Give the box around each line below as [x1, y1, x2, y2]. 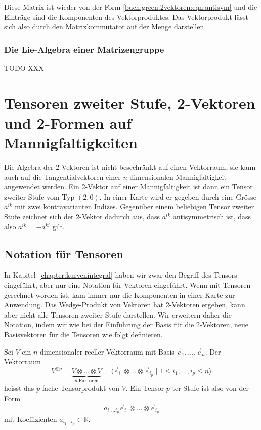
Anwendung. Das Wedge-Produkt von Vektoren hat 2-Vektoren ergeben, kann [4, 299, 245, 310]
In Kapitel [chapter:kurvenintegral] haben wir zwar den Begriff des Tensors [4, 269, 237, 280]
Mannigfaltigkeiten [4, 132, 138, 153]
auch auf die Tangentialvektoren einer [4, 171, 121, 182]
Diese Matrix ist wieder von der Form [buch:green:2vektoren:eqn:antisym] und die [4, 2, 257, 12]
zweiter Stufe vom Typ [4, 191, 75, 202]
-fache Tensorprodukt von [40, 383, 119, 394]
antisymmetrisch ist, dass [173, 211, 251, 222]
